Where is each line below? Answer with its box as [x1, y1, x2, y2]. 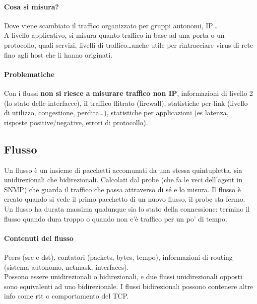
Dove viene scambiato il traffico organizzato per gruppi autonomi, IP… [4, 20, 218, 30]
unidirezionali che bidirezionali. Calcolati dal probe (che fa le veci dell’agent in [4, 174, 243, 185]
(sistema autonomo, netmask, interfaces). [4, 261, 129, 272]
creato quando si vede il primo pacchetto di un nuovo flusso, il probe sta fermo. [4, 194, 245, 204]
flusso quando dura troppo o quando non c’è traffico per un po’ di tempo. [4, 213, 227, 224]
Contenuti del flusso [4, 232, 74, 243]
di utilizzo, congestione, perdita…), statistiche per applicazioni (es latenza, [4, 107, 229, 118]
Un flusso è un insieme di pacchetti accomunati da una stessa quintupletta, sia [4, 164, 243, 175]
